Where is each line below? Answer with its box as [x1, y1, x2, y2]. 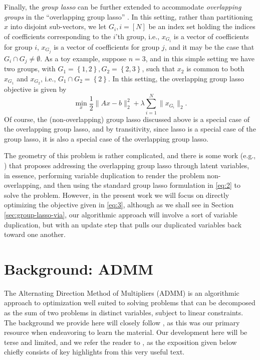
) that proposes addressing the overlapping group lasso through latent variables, [4, 160, 249, 170]
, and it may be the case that [164, 41, 254, 52]
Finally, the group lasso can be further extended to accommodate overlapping [4, 2, 241, 12]
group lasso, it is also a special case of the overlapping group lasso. [4, 133, 208, 144]
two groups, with [4, 63, 56, 74]
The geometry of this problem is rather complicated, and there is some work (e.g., [4, 150, 256, 161]
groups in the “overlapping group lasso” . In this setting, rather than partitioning [4, 11, 253, 22]
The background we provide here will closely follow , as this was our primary [4, 317, 240, 327]
